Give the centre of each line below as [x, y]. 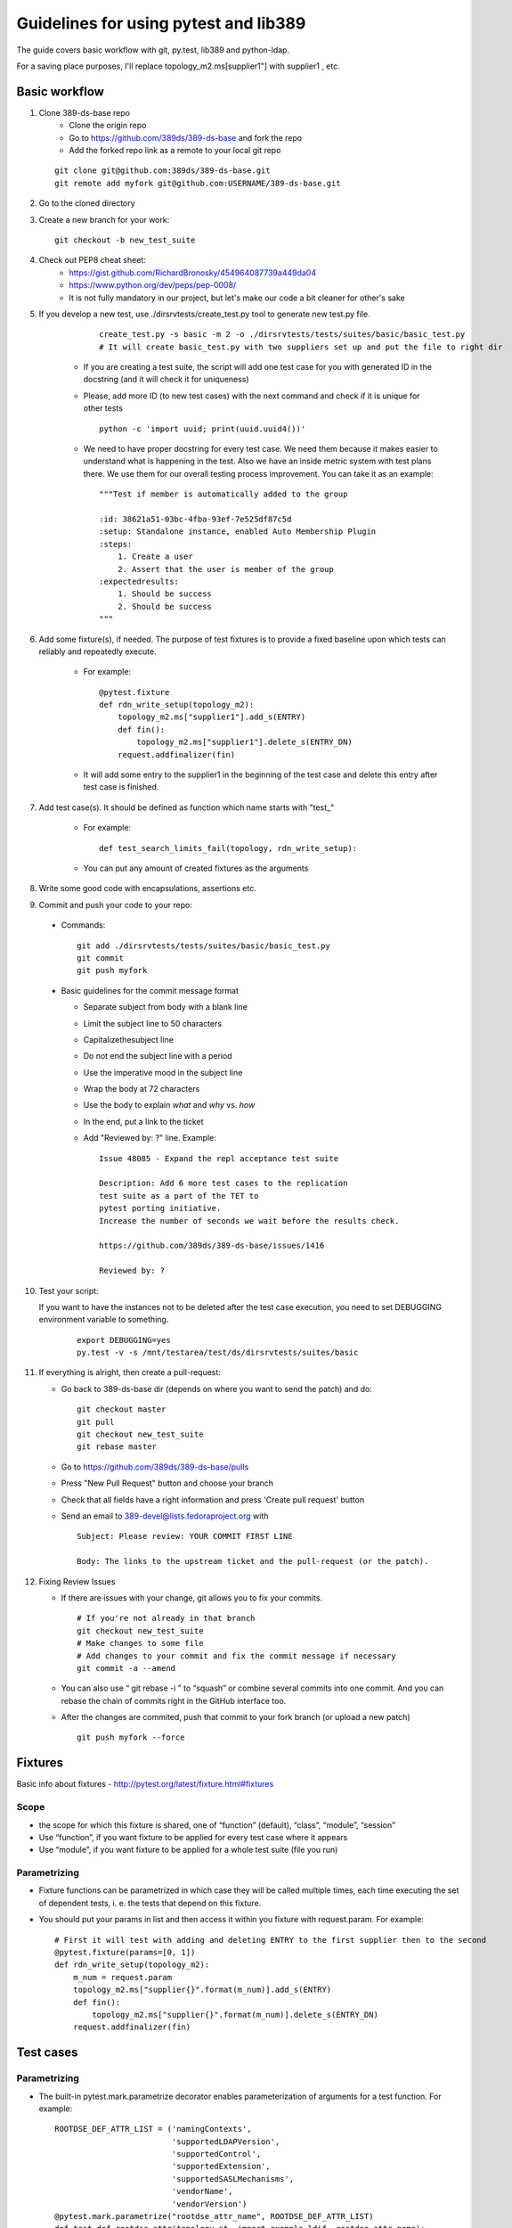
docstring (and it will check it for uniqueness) [166, 380]
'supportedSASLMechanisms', [232, 2179]
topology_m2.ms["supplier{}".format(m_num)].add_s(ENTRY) [202, 1990]
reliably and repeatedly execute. [98, 651]
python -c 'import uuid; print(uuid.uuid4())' [203, 429]
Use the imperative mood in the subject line [163, 1072]
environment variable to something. [104, 1320]
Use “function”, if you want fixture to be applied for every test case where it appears [193, 1837]
